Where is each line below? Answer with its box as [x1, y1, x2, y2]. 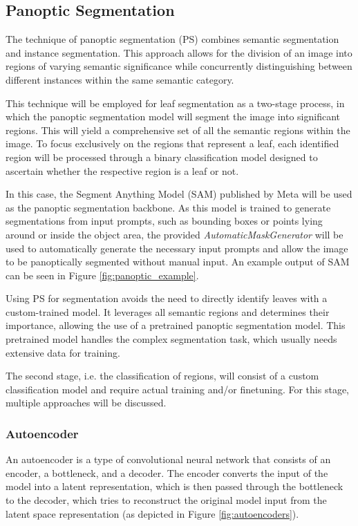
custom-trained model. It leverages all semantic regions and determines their [6, 304, 330, 319]
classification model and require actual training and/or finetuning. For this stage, [6, 382, 349, 396]
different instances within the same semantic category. [6, 72, 234, 86]
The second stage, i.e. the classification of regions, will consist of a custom [6, 368, 319, 383]
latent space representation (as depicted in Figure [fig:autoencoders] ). [6, 506, 299, 520]
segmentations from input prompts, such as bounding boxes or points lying [6, 214, 323, 228]
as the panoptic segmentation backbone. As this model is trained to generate [6, 200, 331, 214]
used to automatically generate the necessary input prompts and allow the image [6, 241, 348, 255]
